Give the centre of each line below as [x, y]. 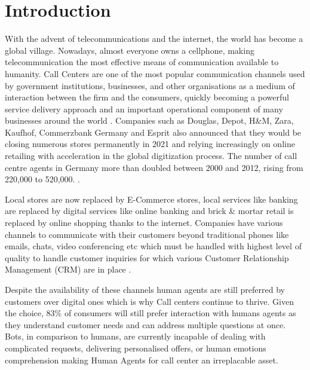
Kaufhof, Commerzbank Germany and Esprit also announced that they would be [153, 132]
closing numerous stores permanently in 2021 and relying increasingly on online [150, 144]
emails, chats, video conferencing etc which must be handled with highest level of [153, 246]
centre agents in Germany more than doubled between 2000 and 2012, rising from [154, 167]
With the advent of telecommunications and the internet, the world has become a [154, 39]
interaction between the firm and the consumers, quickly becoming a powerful [147, 97]
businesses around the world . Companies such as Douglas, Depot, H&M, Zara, [149, 120]
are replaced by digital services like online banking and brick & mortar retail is [149, 211]
